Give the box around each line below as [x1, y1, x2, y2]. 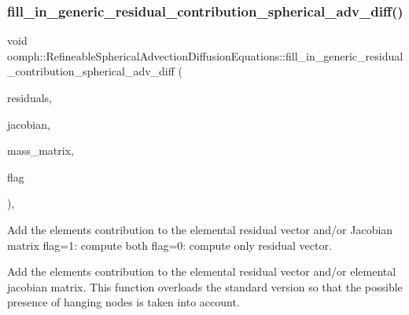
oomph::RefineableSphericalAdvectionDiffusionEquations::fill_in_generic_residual [7, 47, 403, 64]
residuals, [7, 90, 52, 105]
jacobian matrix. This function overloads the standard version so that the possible [7, 278, 403, 295]
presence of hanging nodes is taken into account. [7, 294, 240, 310]
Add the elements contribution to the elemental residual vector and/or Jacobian [7, 221, 393, 237]
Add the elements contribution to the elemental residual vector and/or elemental [7, 263, 396, 280]
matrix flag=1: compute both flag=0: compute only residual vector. [7, 236, 332, 253]
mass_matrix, [7, 142, 74, 159]
